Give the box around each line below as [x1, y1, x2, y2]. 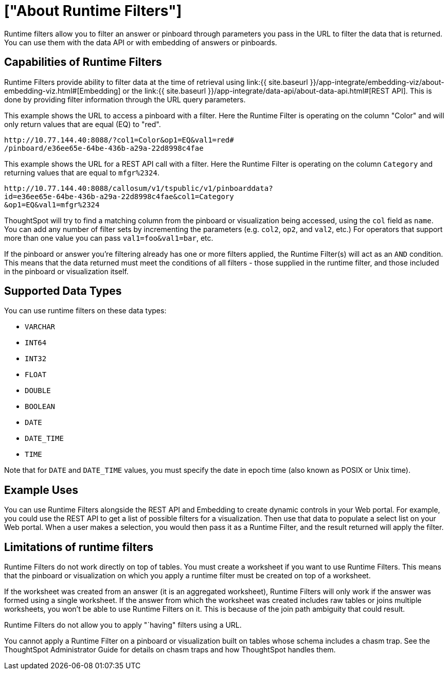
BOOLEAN [25, 402, 56, 411]
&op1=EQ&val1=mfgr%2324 [4, 200, 100, 209]
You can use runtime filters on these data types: [4, 306, 167, 315]
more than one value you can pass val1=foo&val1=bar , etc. [4, 233, 213, 242]
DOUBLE [25, 386, 51, 395]
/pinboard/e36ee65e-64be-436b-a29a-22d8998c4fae [4, 144, 204, 152]
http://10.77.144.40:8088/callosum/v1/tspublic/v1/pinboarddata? [4, 184, 273, 192]
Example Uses [4, 483, 79, 496]
